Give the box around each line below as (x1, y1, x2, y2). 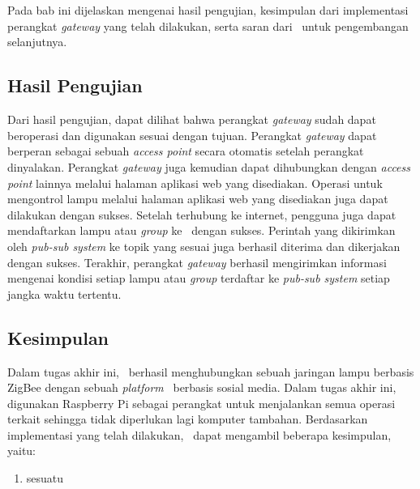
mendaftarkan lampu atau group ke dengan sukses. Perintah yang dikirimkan (7, 222, 396, 239)
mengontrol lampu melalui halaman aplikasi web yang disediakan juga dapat (7, 190, 388, 207)
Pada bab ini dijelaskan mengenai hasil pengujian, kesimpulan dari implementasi (7, 2, 409, 19)
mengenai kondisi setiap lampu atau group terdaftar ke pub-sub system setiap (7, 270, 390, 287)
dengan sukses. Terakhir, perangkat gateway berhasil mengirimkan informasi (7, 253, 387, 270)
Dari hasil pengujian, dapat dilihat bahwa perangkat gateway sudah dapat (7, 111, 376, 128)
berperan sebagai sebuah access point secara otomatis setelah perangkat (7, 142, 364, 159)
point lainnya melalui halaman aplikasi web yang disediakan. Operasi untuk (7, 174, 383, 191)
